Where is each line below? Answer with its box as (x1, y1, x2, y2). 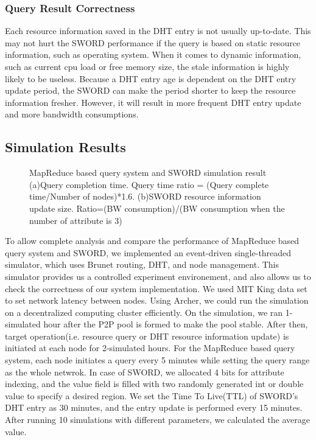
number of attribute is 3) (29, 214, 122, 226)
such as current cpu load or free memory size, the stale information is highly (5, 60, 290, 72)
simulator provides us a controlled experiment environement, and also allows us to (5, 270, 311, 282)
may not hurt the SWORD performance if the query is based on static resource (5, 36, 301, 49)
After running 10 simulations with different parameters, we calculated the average (5, 413, 310, 426)
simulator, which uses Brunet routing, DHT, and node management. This (5, 258, 279, 271)
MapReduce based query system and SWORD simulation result (29, 166, 267, 179)
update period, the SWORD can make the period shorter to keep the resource (5, 84, 296, 97)
